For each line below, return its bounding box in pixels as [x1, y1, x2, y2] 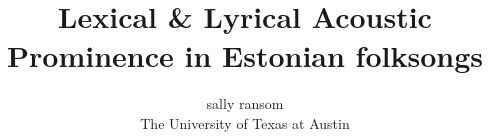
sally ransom [206, 93, 284, 114]
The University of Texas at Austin [140, 112, 350, 133]
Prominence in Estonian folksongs [7, 35, 483, 76]
